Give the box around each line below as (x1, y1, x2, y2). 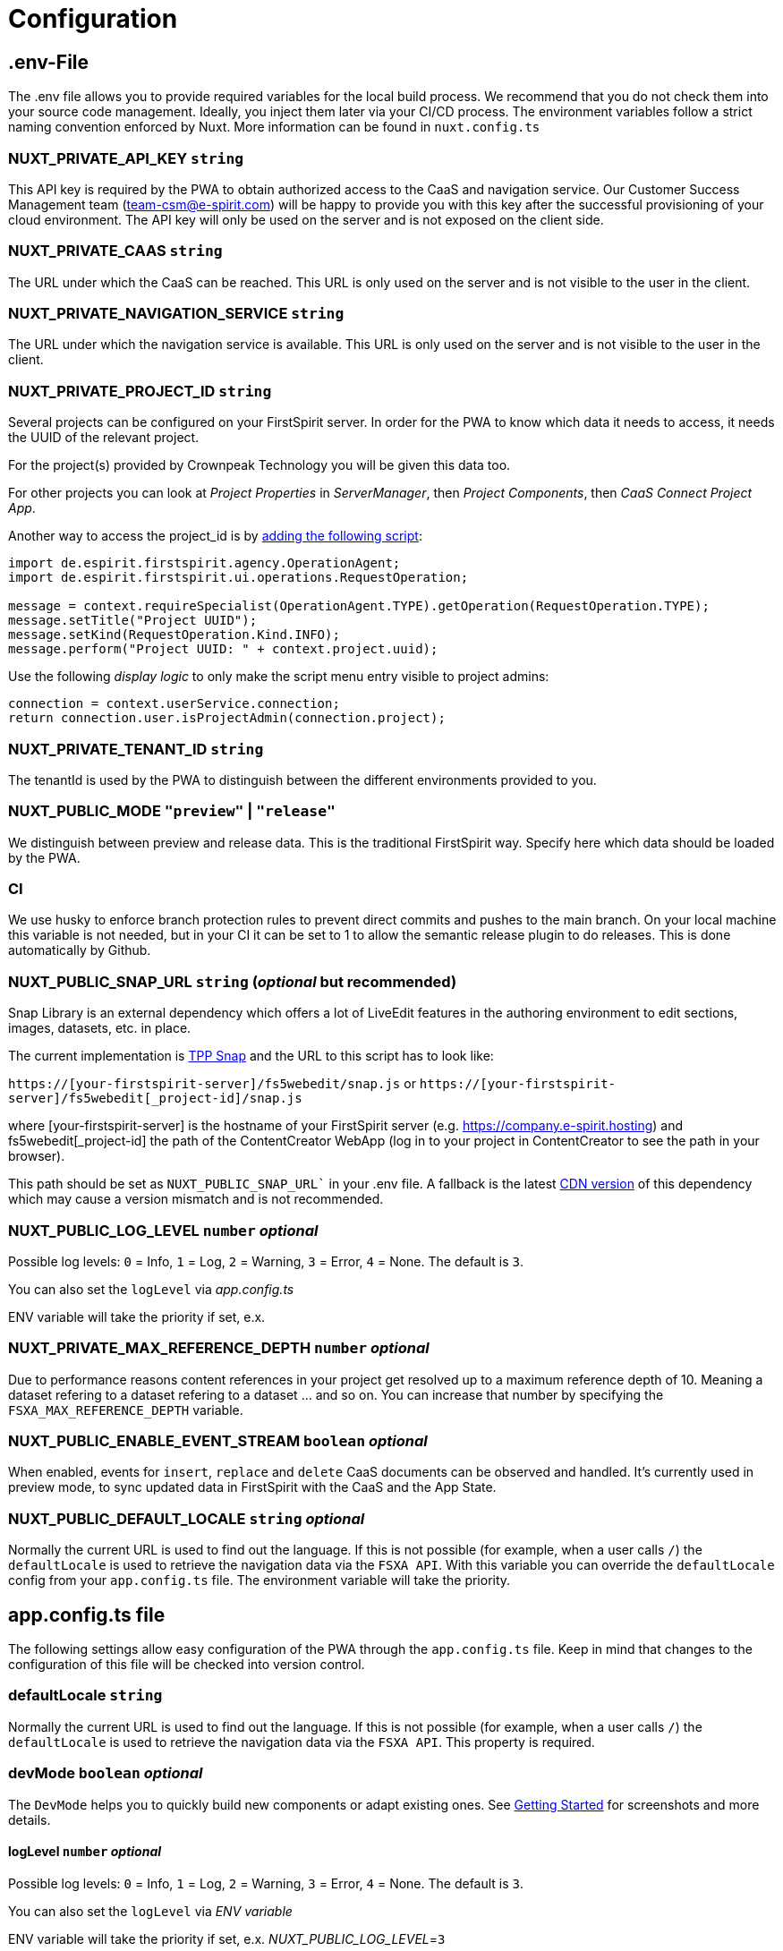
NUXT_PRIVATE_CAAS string (8, 242, 223, 260)
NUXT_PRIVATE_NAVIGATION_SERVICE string (8, 304, 345, 323)
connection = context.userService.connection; (8, 696, 340, 711)
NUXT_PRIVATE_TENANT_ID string (8, 739, 264, 758)
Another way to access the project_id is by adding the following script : (8, 528, 422, 544)
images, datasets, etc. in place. (8, 1020, 191, 1036)
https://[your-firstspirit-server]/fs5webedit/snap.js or (8, 1076, 416, 1092)
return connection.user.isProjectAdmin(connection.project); (8, 711, 446, 726)
